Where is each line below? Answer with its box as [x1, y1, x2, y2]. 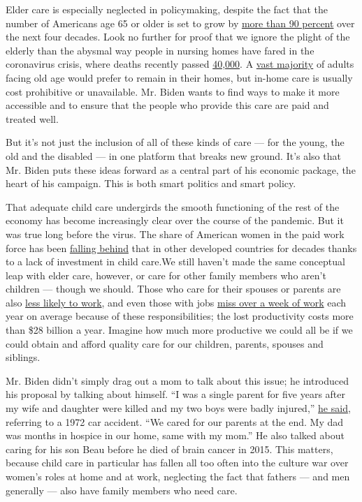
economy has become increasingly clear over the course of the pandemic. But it [6, 213, 344, 228]
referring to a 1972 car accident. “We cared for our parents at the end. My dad [6, 414, 343, 429]
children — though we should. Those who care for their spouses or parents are [6, 281, 341, 296]
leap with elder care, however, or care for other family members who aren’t [6, 267, 326, 282]
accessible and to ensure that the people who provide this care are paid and [6, 98, 329, 112]
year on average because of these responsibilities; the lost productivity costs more [6, 309, 354, 323]
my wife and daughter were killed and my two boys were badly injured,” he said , [6, 401, 351, 415]
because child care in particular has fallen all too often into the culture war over [6, 455, 349, 470]
